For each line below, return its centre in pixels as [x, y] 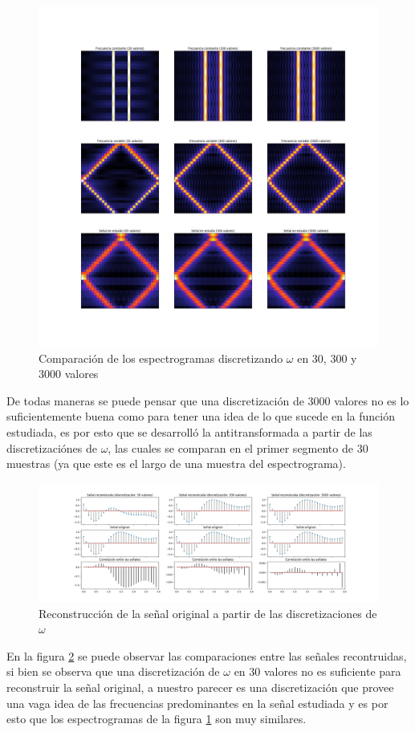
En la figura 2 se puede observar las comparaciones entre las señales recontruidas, [207, 655]
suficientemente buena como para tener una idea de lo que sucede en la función [201, 416]
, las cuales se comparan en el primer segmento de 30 [238, 447]
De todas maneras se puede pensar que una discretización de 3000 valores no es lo [208, 400]
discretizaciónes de [52, 447]
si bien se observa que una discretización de [113, 671]
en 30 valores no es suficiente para [317, 671]
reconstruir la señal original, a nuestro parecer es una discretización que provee [200, 687]
